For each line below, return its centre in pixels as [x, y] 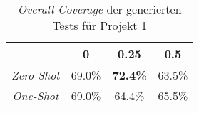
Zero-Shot [36, 75]
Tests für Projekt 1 [99, 25]
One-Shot [36, 96]
